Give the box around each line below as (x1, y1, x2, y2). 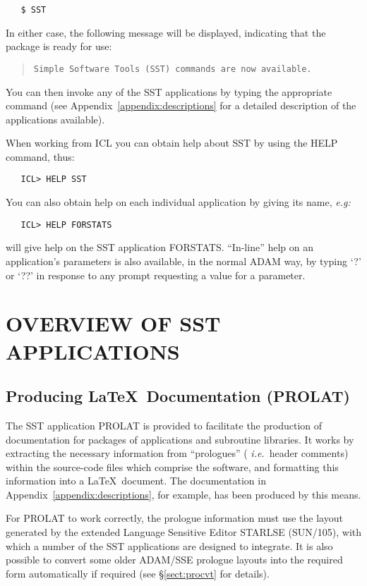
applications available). (6, 111, 105, 126)
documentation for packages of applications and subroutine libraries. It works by (6, 432, 354, 446)
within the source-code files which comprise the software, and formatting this (6, 459, 339, 474)
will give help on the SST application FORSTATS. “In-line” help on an (6, 240, 313, 255)
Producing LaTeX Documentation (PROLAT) (6, 385, 350, 407)
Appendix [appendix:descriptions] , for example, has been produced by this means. (6, 487, 361, 501)
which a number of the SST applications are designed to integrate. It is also (6, 538, 333, 553)
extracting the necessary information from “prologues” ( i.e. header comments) (6, 446, 349, 460)
